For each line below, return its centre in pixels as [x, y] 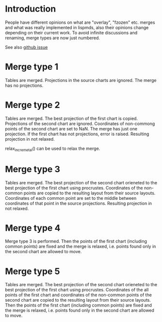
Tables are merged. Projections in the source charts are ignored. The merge [81, 80]
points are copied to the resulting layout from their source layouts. [89, 193]
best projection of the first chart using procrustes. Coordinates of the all [77, 290]
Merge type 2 [32, 105]
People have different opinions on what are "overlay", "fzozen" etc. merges [80, 22]
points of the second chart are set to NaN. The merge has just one [71, 129]
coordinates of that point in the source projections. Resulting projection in [78, 203]
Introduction [31, 9]
